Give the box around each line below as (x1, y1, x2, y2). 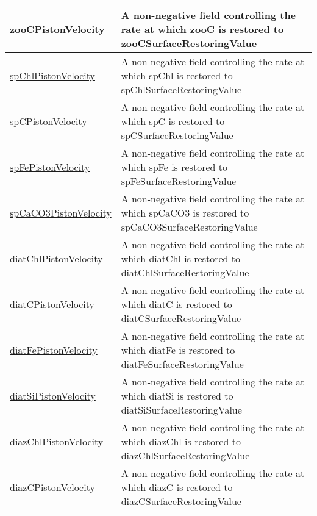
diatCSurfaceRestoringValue (121, 311, 241, 325)
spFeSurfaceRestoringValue (121, 174, 237, 188)
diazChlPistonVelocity (10, 434, 104, 448)
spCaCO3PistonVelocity (10, 206, 112, 220)
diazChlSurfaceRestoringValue (121, 448, 250, 462)
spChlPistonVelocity (10, 68, 95, 82)
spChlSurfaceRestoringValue (121, 82, 242, 96)
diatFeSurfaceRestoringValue (121, 357, 244, 371)
